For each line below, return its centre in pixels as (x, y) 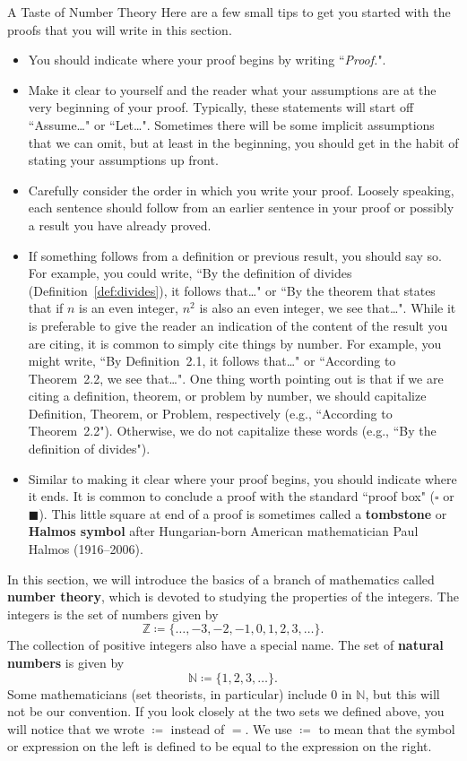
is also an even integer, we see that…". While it (328, 308)
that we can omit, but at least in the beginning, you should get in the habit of (243, 142)
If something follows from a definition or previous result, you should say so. (235, 255)
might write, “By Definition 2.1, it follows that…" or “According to (212, 361)
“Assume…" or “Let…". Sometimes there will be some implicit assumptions (231, 124)
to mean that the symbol (387, 728)
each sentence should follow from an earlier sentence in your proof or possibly (241, 208)
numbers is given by (66, 662)
